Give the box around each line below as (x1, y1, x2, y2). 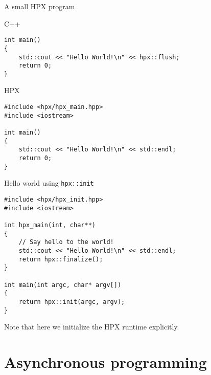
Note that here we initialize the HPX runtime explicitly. (4, 321, 179, 332)
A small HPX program (4, 1, 75, 11)
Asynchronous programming (4, 351, 207, 372)
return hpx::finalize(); (18, 255, 103, 263)
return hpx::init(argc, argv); (18, 298, 125, 305)
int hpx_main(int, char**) (4, 221, 96, 229)
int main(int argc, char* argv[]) (4, 281, 122, 289)
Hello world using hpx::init (4, 178, 94, 188)
